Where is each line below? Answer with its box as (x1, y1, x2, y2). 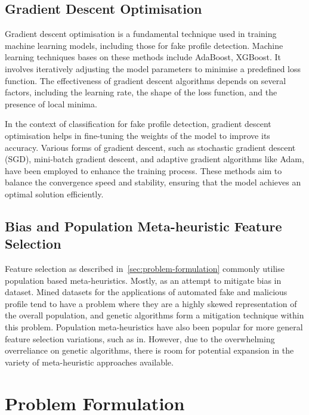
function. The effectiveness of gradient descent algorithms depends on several (5, 74, 286, 86)
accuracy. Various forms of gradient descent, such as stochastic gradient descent (5, 141, 296, 153)
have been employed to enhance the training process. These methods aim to (5, 164, 282, 176)
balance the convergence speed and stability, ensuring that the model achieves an (5, 176, 301, 188)
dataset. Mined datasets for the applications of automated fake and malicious (5, 286, 288, 298)
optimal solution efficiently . (5, 187, 104, 200)
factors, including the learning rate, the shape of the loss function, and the (5, 86, 277, 98)
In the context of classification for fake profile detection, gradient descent (5, 117, 271, 130)
